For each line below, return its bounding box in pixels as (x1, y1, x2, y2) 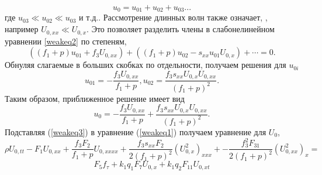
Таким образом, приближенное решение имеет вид (5, 92, 185, 104)
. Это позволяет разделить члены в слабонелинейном (86, 23, 275, 35)
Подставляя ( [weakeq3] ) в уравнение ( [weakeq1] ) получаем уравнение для (5, 125, 266, 138)
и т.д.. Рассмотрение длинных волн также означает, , (78, 11, 268, 23)
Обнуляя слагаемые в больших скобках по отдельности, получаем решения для (5, 59, 286, 71)
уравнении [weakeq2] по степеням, (5, 35, 127, 47)
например (5, 23, 39, 35)
